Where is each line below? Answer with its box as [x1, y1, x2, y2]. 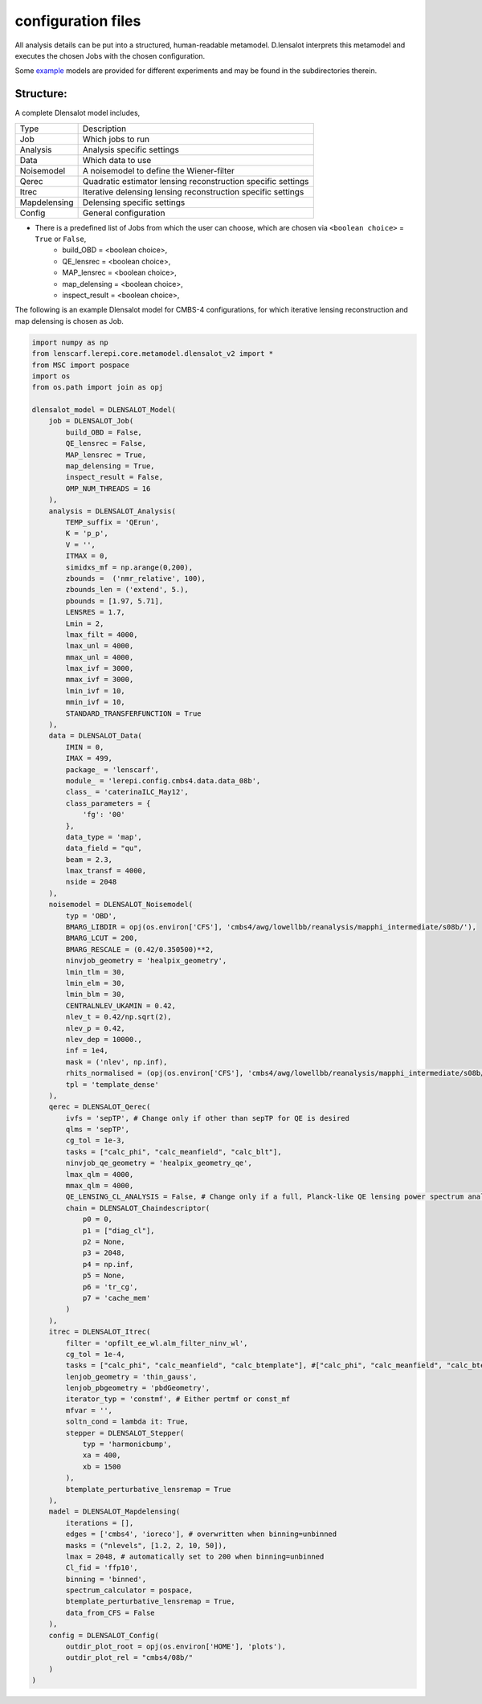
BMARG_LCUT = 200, [65, 934, 138, 943]
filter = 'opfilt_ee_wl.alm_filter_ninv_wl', [65, 1338, 248, 1347]
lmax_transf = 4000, [65, 866, 147, 876]
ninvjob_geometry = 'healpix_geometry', [65, 956, 227, 966]
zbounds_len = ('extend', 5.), [65, 585, 189, 595]
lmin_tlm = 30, [65, 967, 126, 976]
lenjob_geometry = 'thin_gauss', [65, 1372, 198, 1381]
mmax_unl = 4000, [65, 652, 134, 662]
